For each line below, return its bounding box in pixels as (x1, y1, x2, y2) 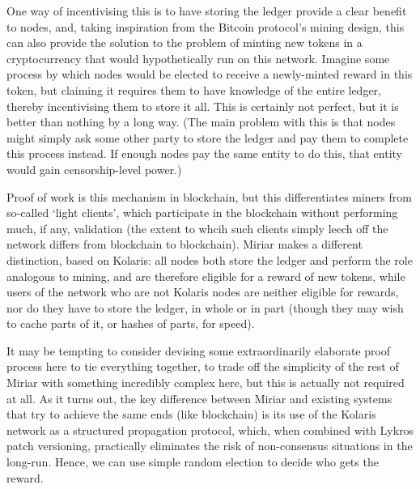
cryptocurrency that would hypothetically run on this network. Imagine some (6, 49, 390, 66)
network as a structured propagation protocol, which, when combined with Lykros (6, 421, 414, 438)
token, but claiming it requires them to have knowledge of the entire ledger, (6, 81, 381, 98)
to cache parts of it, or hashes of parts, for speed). (6, 315, 255, 332)
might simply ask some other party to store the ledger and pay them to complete (6, 129, 409, 146)
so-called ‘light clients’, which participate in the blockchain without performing (6, 204, 398, 221)
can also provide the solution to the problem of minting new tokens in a (6, 34, 363, 51)
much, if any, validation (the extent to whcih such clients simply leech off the (6, 219, 388, 236)
